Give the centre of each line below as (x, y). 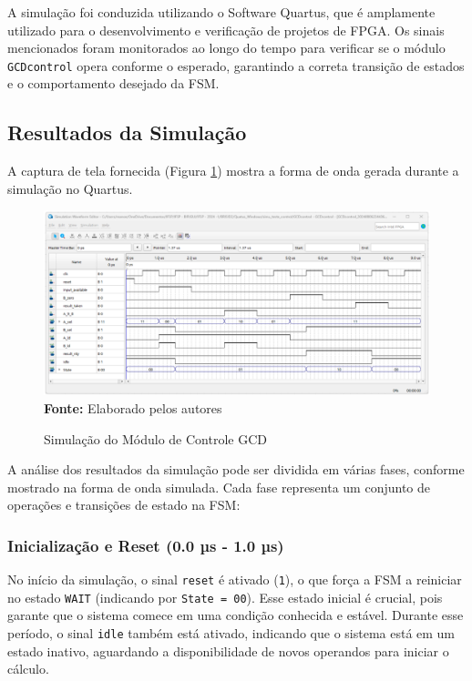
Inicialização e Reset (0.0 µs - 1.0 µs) (146, 545)
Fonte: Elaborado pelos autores (133, 407)
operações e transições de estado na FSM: (124, 505)
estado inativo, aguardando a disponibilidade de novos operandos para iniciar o (228, 651)
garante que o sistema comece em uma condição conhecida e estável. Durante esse (236, 615)
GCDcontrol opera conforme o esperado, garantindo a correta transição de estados (236, 65)
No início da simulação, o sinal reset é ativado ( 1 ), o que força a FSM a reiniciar (235, 579)
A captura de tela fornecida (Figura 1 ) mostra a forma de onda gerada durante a (233, 171)
